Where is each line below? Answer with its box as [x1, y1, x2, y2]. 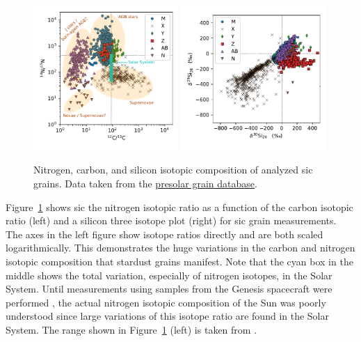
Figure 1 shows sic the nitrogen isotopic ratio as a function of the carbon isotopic [6, 199, 353, 214]
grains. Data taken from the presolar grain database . [33, 176, 257, 190]
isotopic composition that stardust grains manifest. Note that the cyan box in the [6, 254, 353, 268]
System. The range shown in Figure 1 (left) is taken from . [6, 322, 257, 336]
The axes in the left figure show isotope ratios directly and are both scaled [6, 226, 323, 241]
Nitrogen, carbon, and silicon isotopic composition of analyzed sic [33, 162, 313, 177]
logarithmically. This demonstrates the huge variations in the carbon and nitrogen [6, 240, 355, 255]
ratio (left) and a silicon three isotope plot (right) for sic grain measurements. [6, 213, 337, 228]
